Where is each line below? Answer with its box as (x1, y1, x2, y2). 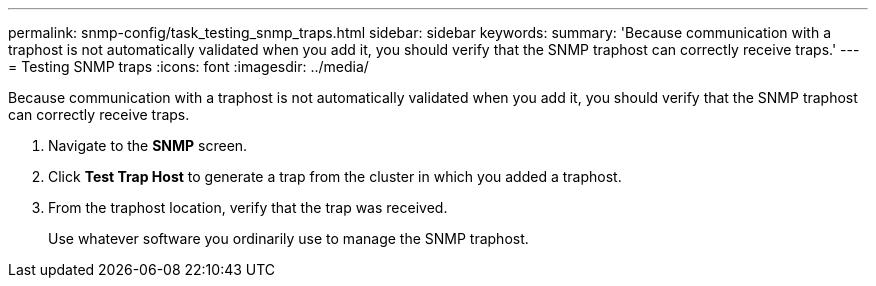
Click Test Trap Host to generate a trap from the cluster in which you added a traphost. (48, 168, 622, 185)
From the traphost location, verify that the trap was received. (48, 199, 448, 216)
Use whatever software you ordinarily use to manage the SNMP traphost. (48, 230, 529, 247)
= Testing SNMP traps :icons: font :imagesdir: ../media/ (8, 58, 369, 75)
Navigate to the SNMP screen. (48, 137, 248, 154)
